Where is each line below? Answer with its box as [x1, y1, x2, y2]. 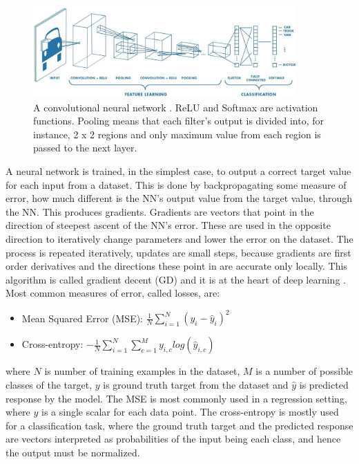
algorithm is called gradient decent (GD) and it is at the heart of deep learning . [6, 272, 346, 286]
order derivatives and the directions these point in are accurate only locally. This [6, 259, 347, 273]
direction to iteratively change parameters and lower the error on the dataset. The [6, 231, 353, 245]
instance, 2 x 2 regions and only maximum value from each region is [33, 127, 321, 141]
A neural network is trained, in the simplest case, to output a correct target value [6, 164, 351, 178]
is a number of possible [255, 364, 353, 378]
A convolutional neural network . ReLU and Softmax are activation [33, 100, 318, 114]
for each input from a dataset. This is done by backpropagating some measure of [6, 177, 347, 192]
